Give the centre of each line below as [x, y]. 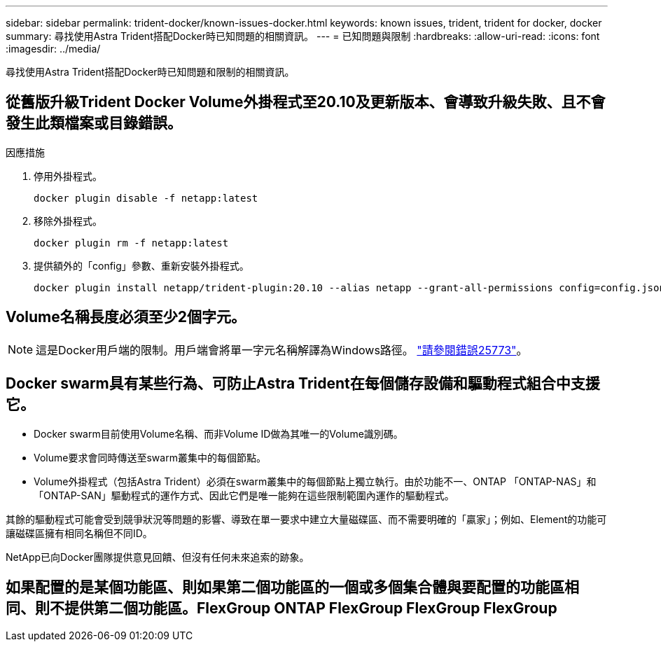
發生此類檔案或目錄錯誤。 [94, 123]
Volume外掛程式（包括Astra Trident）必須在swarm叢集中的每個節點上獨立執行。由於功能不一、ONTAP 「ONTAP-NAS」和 [315, 481]
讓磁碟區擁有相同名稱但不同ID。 [79, 533]
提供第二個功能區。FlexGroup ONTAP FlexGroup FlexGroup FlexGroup [311, 608]
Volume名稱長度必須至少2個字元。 [126, 317]
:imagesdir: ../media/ [53, 49]
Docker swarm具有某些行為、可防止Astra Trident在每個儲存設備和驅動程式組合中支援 [303, 384]
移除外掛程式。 [68, 221]
